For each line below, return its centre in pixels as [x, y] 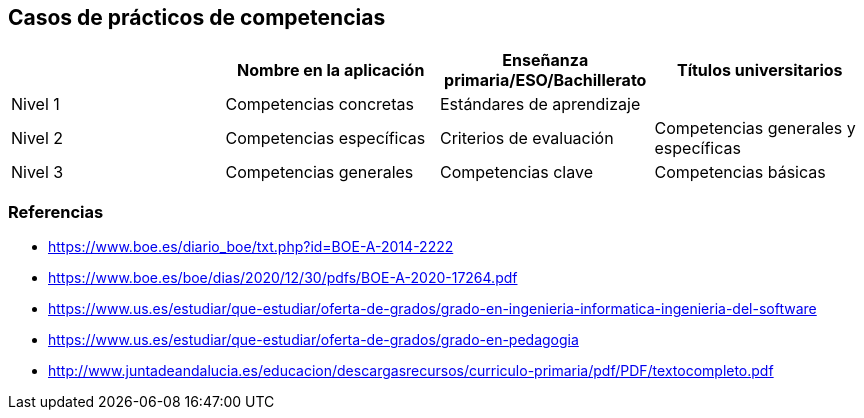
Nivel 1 [35, 104]
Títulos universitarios [759, 70]
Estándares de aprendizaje [540, 104]
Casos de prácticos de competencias [197, 17]
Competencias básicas [740, 172]
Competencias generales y [755, 128]
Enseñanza [545, 60]
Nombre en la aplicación [331, 70]
